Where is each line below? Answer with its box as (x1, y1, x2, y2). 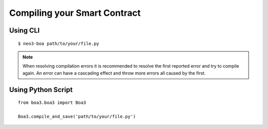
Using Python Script (9, 86, 73, 94)
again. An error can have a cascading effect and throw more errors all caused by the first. (22, 70, 206, 76)
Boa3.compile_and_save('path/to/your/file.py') (18, 114, 136, 119)
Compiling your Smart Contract (9, 7, 141, 18)
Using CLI (9, 26, 40, 35)
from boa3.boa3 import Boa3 (18, 100, 86, 106)
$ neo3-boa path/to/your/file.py (18, 41, 99, 46)
